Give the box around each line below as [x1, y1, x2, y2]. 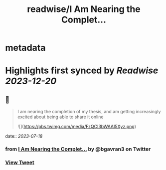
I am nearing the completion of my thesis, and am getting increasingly [17, 109, 161, 115]
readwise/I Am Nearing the [27, 3, 141, 15]
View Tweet [5, 159, 35, 166]
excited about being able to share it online [17, 114, 104, 120]
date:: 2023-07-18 [5, 133, 43, 139]
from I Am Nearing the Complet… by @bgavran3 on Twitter [5, 146, 151, 153]
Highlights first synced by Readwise [5, 65, 159, 76]
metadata [5, 42, 46, 53]
